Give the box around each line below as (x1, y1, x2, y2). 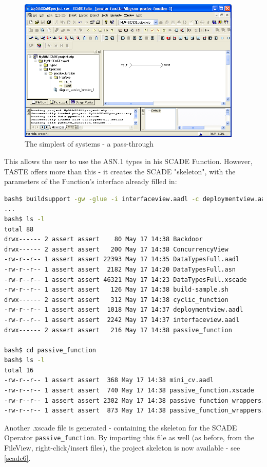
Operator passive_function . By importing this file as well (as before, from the (4, 432, 254, 443)
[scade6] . (4, 452, 31, 463)
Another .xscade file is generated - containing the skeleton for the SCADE (4, 422, 237, 433)
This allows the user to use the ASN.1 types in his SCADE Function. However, (4, 156, 253, 167)
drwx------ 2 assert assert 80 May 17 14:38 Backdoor (4, 236, 203, 243)
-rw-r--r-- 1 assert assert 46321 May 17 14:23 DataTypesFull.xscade (4, 276, 247, 283)
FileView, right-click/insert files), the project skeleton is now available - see (4, 442, 240, 453)
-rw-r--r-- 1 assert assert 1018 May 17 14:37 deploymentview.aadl (4, 306, 243, 314)
